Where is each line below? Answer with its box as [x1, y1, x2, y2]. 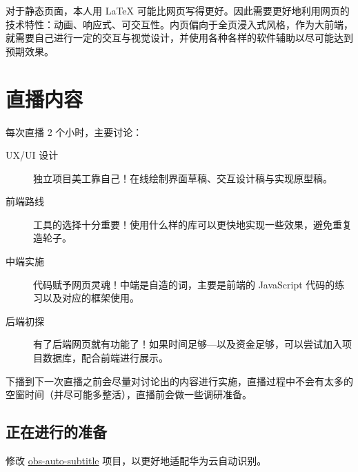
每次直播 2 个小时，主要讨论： [6, 124, 143, 139]
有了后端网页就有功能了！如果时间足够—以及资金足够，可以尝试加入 [33, 337, 342, 351]
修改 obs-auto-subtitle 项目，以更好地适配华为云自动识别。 [6, 453, 267, 468]
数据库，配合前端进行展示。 [42, 351, 168, 365]
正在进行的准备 [6, 421, 107, 442]
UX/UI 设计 [6, 148, 59, 162]
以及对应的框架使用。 [42, 291, 139, 305]
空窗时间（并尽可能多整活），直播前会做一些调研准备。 [6, 387, 252, 402]
